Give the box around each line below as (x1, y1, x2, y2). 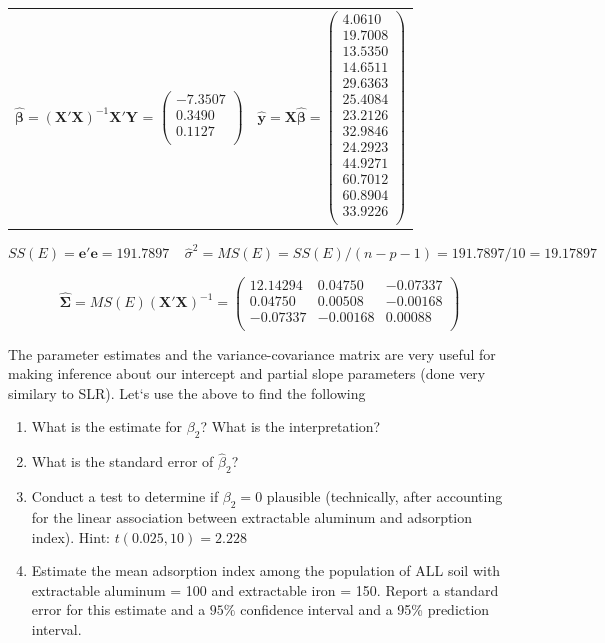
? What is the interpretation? (200, 416, 381, 437)
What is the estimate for (31, 416, 183, 437)
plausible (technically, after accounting (266, 486, 503, 507)
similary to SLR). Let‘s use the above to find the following (8, 382, 366, 403)
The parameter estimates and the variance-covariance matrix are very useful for (8, 343, 496, 364)
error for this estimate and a (31, 599, 206, 620)
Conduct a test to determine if (31, 486, 219, 507)
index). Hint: (31, 526, 110, 547)
